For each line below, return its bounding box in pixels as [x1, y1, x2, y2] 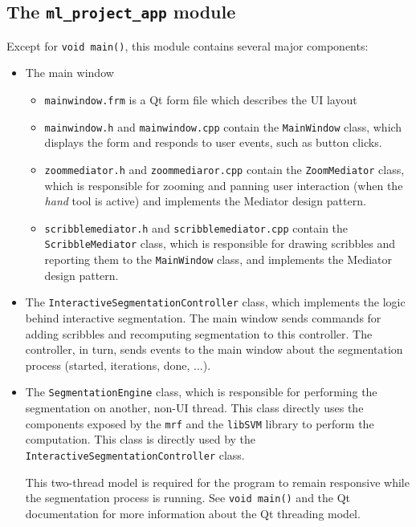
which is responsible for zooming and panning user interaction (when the [44, 176, 403, 193]
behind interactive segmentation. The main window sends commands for [25, 310, 381, 326]
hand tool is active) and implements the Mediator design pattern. [44, 193, 366, 209]
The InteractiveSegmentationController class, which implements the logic [25, 294, 406, 310]
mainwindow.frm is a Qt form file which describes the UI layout [44, 91, 357, 108]
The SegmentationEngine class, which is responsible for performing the [25, 383, 377, 400]
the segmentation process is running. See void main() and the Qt [25, 489, 351, 506]
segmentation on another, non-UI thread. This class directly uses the [25, 399, 364, 416]
